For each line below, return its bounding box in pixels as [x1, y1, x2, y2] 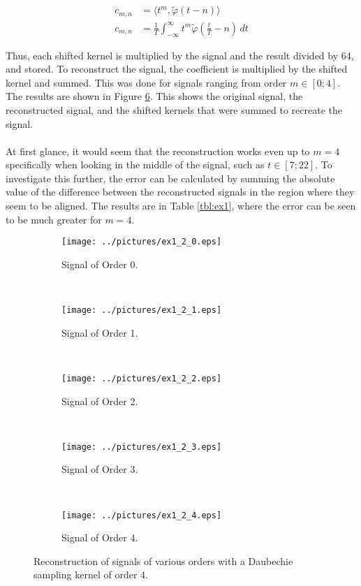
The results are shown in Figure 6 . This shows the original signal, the [6, 89, 303, 103]
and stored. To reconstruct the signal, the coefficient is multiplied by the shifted [6, 61, 348, 76]
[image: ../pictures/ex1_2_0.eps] [61, 237, 222, 247]
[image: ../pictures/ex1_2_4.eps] [61, 510, 222, 520]
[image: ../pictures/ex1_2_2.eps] [61, 373, 222, 383]
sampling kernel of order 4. [34, 567, 148, 582]
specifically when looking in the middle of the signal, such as [6, 157, 265, 172]
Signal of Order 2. [61, 393, 138, 408]
